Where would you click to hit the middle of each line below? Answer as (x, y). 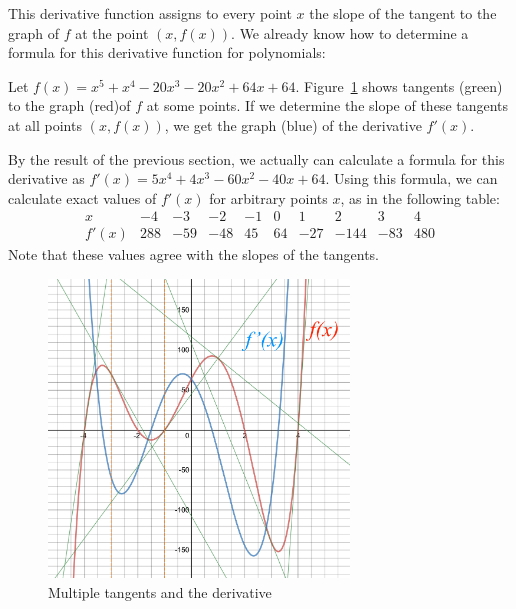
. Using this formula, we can (411, 178)
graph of (34, 32)
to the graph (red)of (69, 105)
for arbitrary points (268, 197)
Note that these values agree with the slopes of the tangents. (193, 254)
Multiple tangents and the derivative (160, 591)
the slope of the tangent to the (403, 13)
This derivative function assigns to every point (150, 13)
